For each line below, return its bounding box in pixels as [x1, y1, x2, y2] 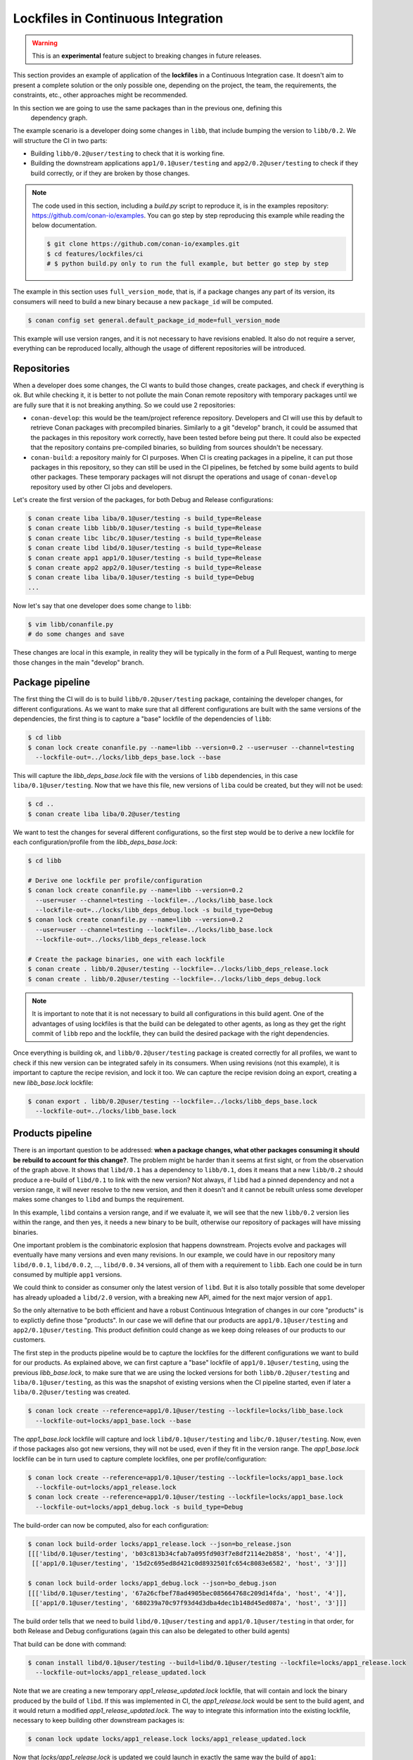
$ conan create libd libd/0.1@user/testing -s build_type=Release [27, 544, 262, 552]
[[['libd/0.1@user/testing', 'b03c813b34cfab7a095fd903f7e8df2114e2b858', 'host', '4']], [27, 1550, 348, 1558]
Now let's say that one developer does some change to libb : [13, 601, 191, 610]
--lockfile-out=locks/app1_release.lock [35, 1483, 177, 1491]
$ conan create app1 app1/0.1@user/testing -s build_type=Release [27, 553, 262, 562]
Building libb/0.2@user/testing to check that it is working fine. [30, 149, 225, 158]
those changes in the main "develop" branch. [13, 658, 144, 667]
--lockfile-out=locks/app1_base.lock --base [35, 1416, 191, 1425]
